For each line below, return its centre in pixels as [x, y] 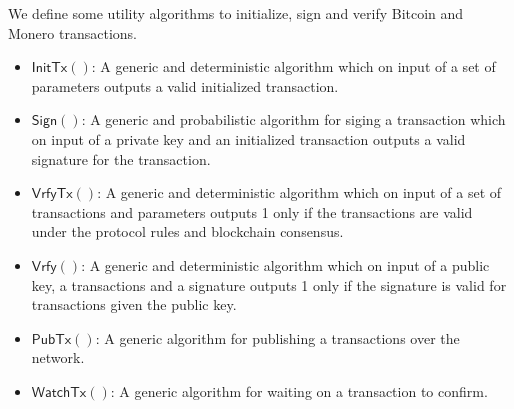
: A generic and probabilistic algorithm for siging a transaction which [293, 119]
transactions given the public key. [134, 304]
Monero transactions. [72, 32]
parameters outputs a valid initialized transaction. [185, 85]
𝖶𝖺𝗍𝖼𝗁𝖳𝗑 [59, 392]
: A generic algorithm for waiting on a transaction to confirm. [299, 390]
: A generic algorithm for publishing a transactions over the [277, 337]
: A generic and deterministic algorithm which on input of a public [285, 264]
